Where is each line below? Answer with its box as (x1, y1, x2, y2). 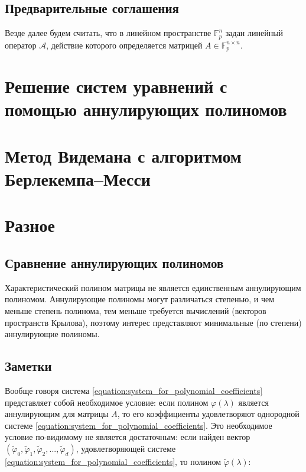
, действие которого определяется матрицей (46, 38, 203, 51)
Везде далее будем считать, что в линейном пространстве (5, 27, 211, 39)
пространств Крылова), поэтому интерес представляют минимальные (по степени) (5, 316, 302, 328)
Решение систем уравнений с (5, 74, 227, 98)
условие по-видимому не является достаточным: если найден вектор (5, 431, 250, 443)
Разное (5, 213, 55, 237)
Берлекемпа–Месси (5, 167, 151, 191)
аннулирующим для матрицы (5, 408, 109, 420)
